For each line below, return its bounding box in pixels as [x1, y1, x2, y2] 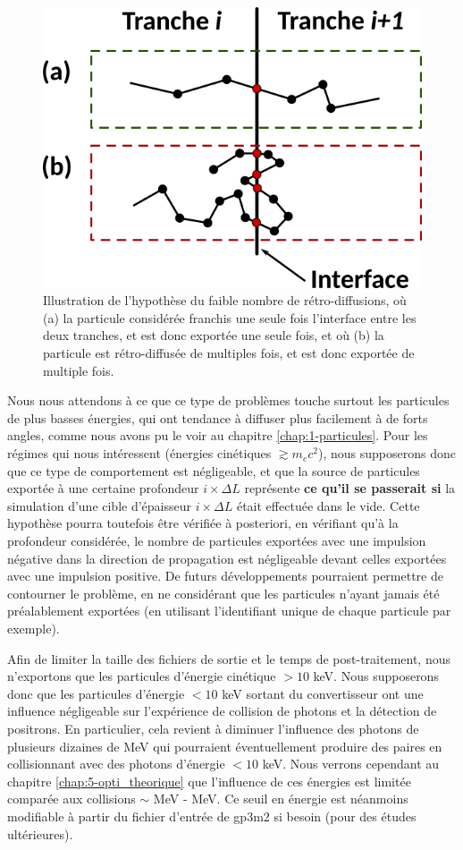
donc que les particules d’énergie [7, 684, 185, 702]
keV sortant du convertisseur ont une [222, 684, 424, 702]
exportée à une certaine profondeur [7, 479, 199, 497]
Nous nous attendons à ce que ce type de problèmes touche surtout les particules [7, 391, 450, 410]
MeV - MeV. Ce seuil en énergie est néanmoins [153, 789, 408, 808]
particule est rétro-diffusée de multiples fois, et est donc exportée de [43, 344, 415, 362]
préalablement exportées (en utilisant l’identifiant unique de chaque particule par [7, 601, 451, 620]
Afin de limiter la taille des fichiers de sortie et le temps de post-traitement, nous [7, 649, 451, 667]
